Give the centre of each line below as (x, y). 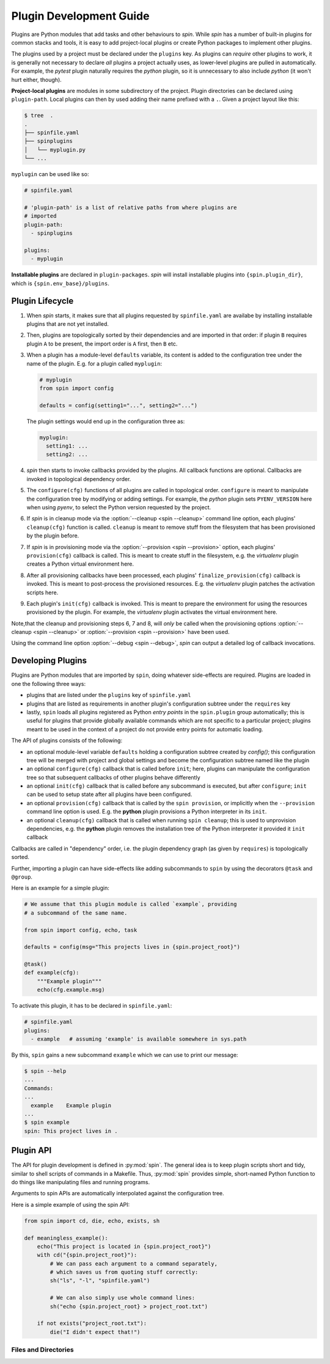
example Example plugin (71, 1105)
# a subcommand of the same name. (76, 913)
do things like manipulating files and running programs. (81, 1182)
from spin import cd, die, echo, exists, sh (92, 1221)
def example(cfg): (52, 973)
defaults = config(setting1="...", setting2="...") (119, 405)
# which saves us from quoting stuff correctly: (124, 1272)
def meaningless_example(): (66, 1238)
